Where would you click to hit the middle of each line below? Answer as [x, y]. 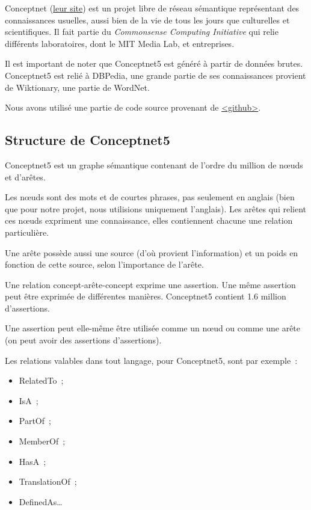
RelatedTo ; [41, 380]
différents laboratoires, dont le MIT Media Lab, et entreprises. [120, 43]
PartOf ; [35, 421]
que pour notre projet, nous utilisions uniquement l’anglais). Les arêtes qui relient [156, 208]
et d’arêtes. [25, 177]
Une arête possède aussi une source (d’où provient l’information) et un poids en [152, 252]
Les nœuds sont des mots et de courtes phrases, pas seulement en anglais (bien [150, 197]
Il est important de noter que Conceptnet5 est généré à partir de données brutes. [154, 63]
